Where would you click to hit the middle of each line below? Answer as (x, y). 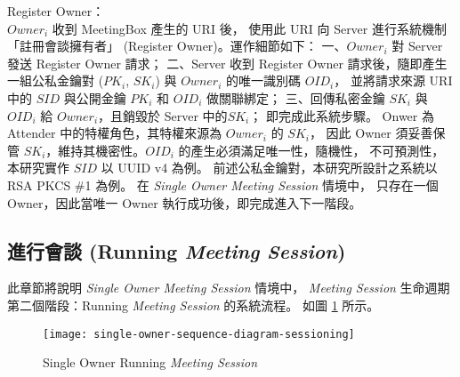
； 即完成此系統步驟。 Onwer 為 (342, 115)
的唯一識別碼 (263, 80)
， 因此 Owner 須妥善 (371, 133)
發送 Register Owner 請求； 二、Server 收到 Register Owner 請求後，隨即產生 (227, 63)
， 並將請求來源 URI (393, 80)
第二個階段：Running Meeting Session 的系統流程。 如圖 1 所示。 (194, 305)
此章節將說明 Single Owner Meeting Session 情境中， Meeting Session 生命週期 (229, 288)
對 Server (417, 46)
